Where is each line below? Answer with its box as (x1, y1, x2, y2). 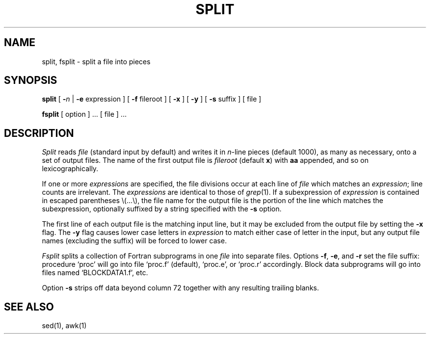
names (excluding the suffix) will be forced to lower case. (42, 236, 227, 245)
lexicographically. (42, 164, 99, 173)
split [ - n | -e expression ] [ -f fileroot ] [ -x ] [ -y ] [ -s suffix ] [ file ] (42, 95, 262, 104)
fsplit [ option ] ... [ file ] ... (42, 110, 127, 119)
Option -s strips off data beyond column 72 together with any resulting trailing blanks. (42, 284, 319, 292)
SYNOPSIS (4, 74, 57, 87)
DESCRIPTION (4, 127, 74, 139)
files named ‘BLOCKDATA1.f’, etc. (42, 268, 148, 277)
